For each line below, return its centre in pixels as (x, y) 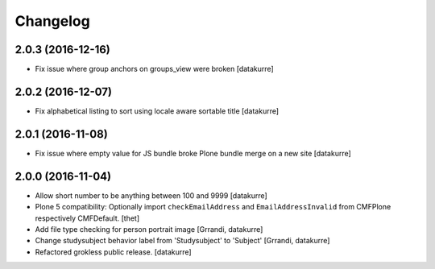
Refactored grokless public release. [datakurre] (114, 252)
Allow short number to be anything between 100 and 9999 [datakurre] (151, 195)
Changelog (52, 21)
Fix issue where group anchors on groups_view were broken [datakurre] (154, 69)
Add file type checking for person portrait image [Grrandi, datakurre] (149, 229)
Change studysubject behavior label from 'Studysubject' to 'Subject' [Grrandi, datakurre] (182, 241)
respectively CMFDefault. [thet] (87, 218)
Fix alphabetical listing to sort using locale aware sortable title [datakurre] (157, 111)
